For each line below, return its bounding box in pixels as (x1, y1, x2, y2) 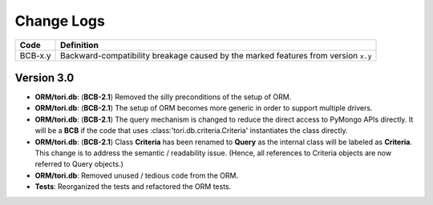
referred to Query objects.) (34, 159, 124, 169)
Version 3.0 (14, 70, 75, 84)
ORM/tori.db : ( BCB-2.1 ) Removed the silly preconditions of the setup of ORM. (34, 92, 292, 102)
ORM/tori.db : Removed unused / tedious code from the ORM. (34, 171, 239, 180)
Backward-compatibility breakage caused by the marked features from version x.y (60, 50, 372, 61)
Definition (60, 39, 99, 50)
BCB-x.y (19, 50, 51, 61)
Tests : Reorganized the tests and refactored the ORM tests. (34, 182, 232, 191)
